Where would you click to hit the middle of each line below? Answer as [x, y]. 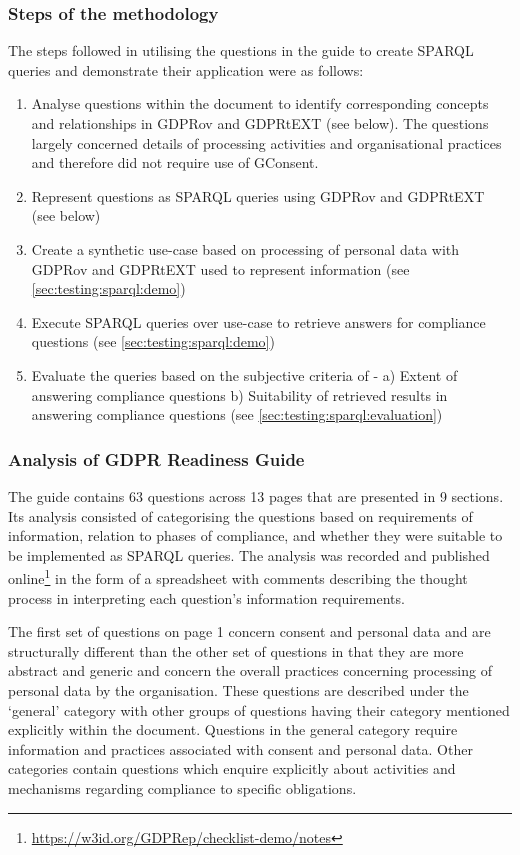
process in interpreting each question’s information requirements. [206, 597]
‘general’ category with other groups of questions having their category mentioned [259, 709]
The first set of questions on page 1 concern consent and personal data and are [249, 631]
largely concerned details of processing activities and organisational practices [266, 142]
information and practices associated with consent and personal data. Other [240, 748]
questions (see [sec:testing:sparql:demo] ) [153, 341]
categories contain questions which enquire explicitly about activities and [232, 768]
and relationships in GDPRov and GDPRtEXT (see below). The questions [260, 123]
